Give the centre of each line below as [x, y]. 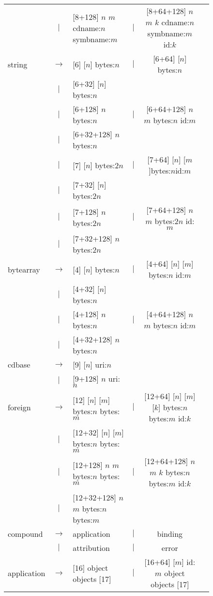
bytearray [24, 269]
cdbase [19, 364]
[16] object [91, 567]
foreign [19, 407]
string [18, 64]
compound [25, 534]
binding [170, 534]
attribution [91, 548]
